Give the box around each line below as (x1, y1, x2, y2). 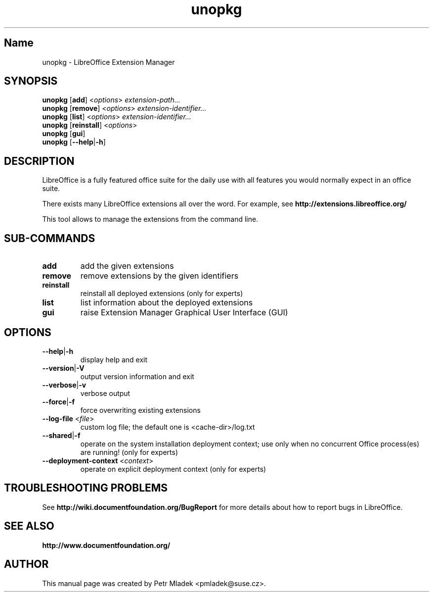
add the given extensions (80, 261, 174, 271)
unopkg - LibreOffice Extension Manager (42, 57, 175, 66)
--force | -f (42, 397, 75, 406)
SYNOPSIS (4, 75, 58, 88)
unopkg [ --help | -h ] (42, 138, 106, 147)
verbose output (80, 389, 130, 397)
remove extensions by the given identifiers (80, 271, 239, 281)
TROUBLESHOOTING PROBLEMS (4, 482, 168, 495)
